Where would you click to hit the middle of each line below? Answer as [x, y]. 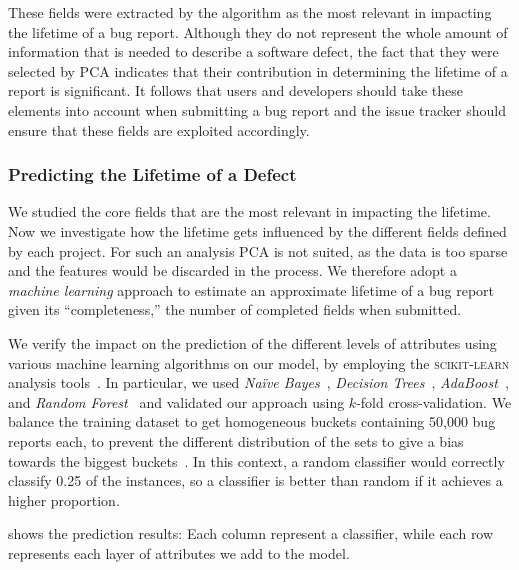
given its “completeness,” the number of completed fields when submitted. [235, 309]
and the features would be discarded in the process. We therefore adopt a [232, 270]
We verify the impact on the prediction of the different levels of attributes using [252, 342]
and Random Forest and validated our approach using [176, 401]
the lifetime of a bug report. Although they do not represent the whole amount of [258, 31]
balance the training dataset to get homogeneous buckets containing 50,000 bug [252, 421]
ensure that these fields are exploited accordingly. [159, 129]
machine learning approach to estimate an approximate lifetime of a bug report [251, 289]
